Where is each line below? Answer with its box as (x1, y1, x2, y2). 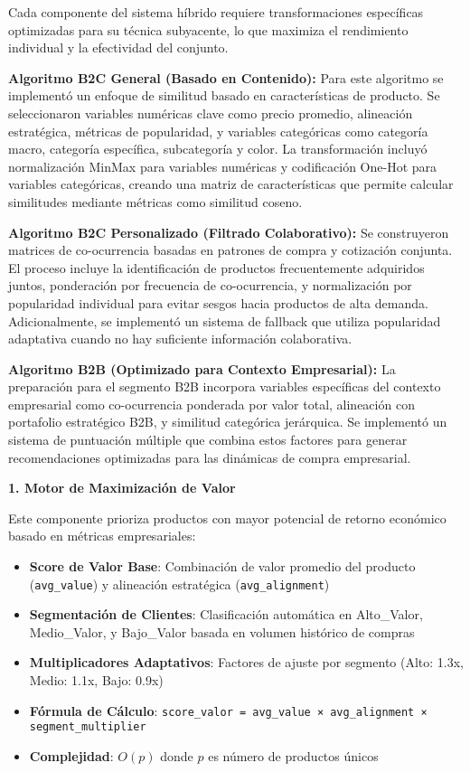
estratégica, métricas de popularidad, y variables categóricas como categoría (8, 121, 428, 140)
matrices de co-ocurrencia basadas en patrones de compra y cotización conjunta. (8, 240, 453, 259)
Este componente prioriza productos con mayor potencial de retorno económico (8, 508, 446, 527)
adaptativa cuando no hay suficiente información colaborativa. (8, 329, 352, 348)
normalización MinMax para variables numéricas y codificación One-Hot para (8, 156, 437, 175)
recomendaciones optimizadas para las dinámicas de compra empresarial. (8, 447, 411, 466)
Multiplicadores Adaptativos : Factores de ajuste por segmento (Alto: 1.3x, (29, 653, 465, 672)
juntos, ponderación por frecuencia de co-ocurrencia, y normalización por (8, 276, 412, 295)
